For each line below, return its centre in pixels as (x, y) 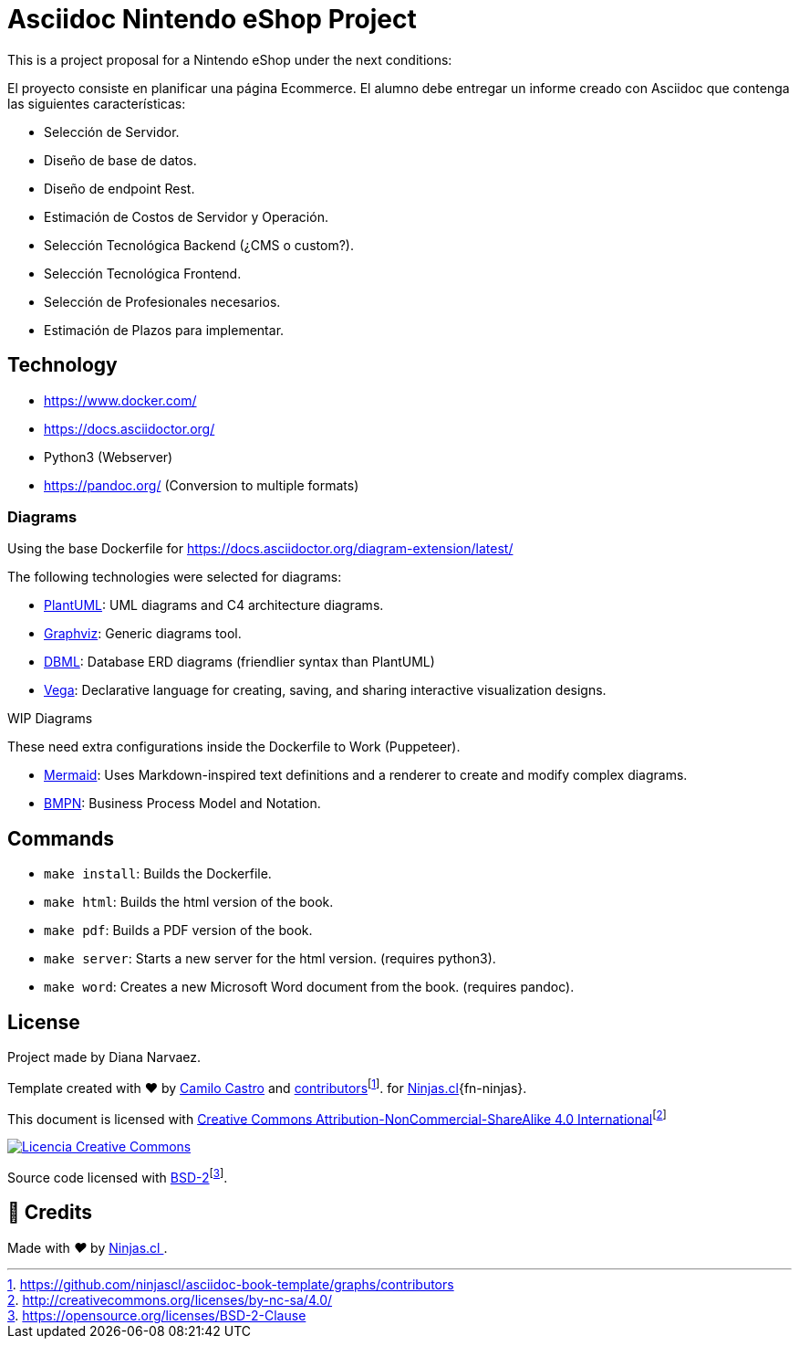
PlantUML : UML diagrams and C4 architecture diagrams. (214, 605)
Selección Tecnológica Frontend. (143, 273)
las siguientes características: (97, 103)
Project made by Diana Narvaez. (104, 1057)
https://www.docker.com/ (120, 400)
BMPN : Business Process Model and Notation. (182, 804)
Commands (61, 838)
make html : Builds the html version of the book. (189, 902)
